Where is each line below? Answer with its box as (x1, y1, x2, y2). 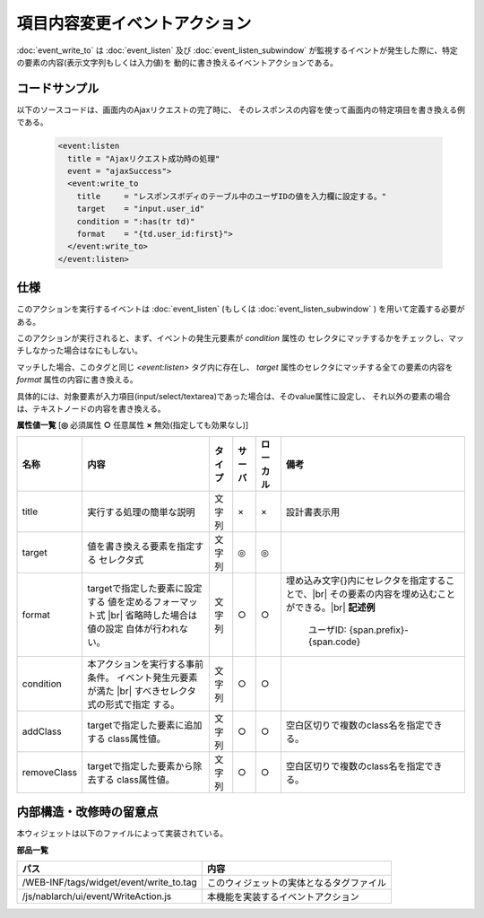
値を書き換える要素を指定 (87, 539, 195, 552)
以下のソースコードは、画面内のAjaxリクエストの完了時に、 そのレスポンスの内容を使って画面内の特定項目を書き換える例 (16, 104, 465, 115)
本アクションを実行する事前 (87, 658, 204, 670)
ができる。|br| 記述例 (285, 601, 376, 614)
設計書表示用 (285, 505, 341, 518)
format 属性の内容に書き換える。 (16, 374, 138, 385)
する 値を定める (87, 595, 153, 608)
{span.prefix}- (349, 624, 410, 636)
